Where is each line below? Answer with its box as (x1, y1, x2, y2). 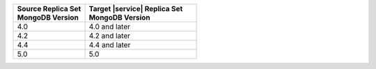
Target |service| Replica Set (88, 4, 183, 13)
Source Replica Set (17, 4, 81, 13)
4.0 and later (88, 22, 131, 31)
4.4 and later (88, 40, 131, 49)
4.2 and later (88, 31, 131, 40)
